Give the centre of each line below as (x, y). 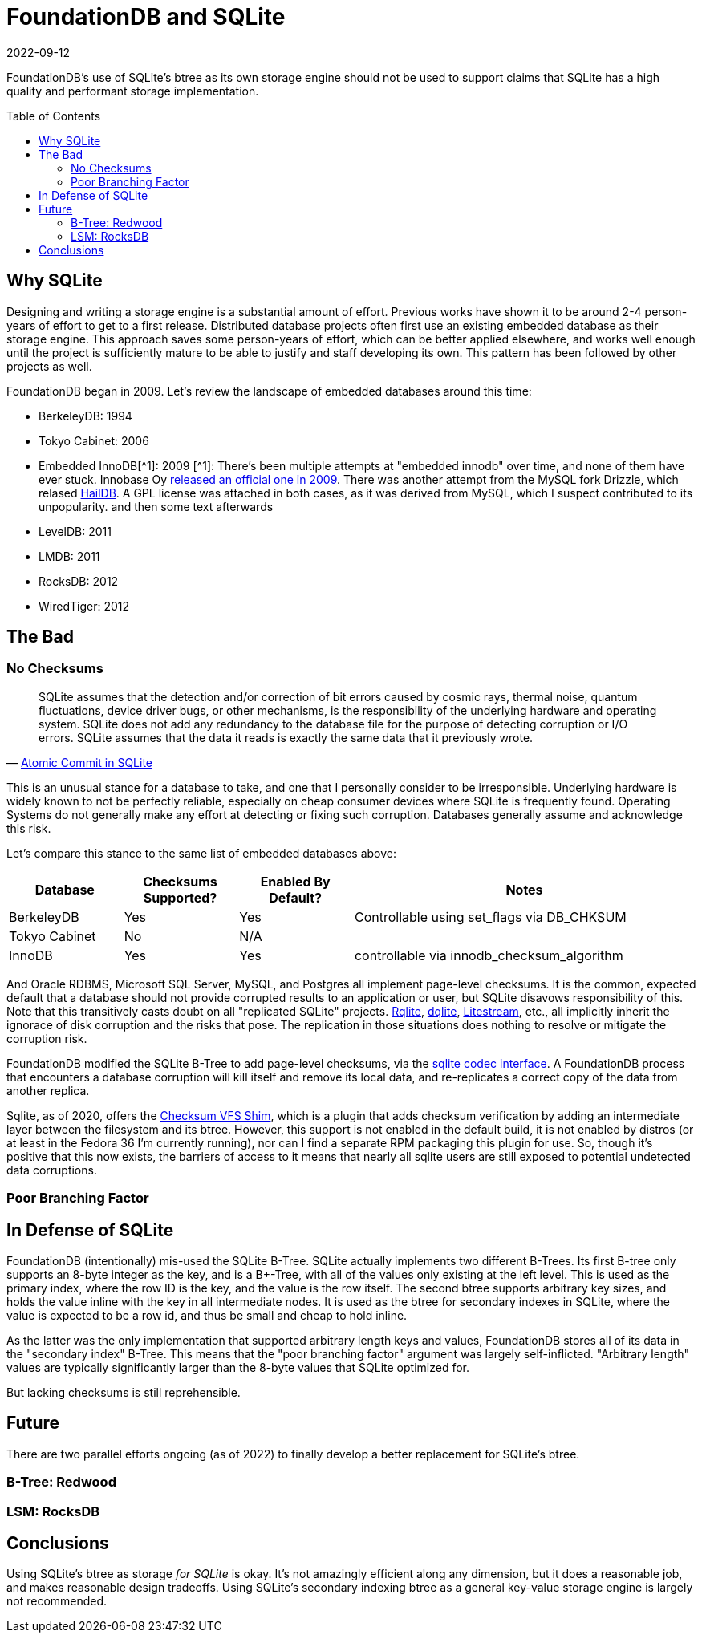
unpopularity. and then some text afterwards (156, 506)
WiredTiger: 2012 (84, 606)
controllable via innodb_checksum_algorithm (489, 955)
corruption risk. (47, 1038)
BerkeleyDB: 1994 (85, 416)
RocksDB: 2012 (79, 581)
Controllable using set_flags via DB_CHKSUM (490, 917)
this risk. (29, 828)
